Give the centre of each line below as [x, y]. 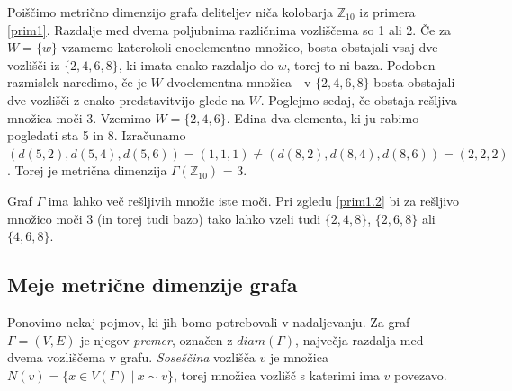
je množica [299, 357]
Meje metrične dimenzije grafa [153, 284]
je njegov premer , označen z [157, 339]
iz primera [387, 12]
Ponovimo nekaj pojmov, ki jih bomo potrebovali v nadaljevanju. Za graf [209, 321]
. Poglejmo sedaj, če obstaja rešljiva [359, 99]
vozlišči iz [34, 64]
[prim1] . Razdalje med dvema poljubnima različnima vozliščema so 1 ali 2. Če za [229, 29]
